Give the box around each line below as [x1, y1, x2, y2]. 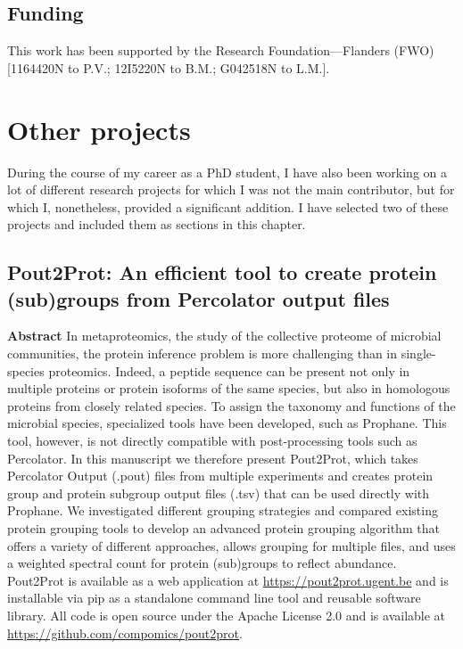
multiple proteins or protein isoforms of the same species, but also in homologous [7, 379, 451, 398]
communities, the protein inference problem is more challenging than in [7, 344, 398, 363]
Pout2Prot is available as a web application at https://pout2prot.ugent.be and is [7, 571, 449, 589]
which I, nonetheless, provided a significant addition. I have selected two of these [7, 197, 449, 216]
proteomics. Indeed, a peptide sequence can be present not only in [48, 361, 410, 380]
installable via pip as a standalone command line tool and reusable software [7, 588, 421, 607]
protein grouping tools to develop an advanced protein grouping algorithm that [7, 519, 440, 538]
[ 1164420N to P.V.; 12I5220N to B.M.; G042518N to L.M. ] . [7, 58, 330, 77]
